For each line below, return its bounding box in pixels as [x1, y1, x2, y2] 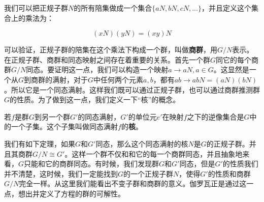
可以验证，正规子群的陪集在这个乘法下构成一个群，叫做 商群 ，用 [4, 44, 217, 55]
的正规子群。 [206, 138, 249, 149]
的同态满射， [78, 111, 121, 122]
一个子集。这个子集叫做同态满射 [11, 121, 118, 132]
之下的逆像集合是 [187, 111, 244, 122]
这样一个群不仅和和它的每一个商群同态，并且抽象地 [72, 148, 243, 159]
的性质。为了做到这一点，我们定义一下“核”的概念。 [10, 94, 180, 105]
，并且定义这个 [201, 3, 251, 13]
